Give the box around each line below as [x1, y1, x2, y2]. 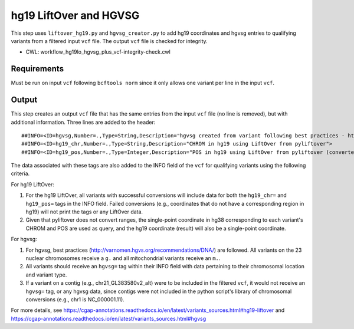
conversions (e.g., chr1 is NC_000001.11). [25, 295, 125, 303]
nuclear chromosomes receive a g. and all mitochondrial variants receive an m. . [25, 255, 221, 262]
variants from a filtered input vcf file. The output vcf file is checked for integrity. [11, 37, 208, 44]
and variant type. [25, 271, 67, 278]
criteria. [11, 170, 30, 177]
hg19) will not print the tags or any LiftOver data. [25, 208, 143, 215]
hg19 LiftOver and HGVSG [11, 9, 140, 22]
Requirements [11, 64, 64, 74]
